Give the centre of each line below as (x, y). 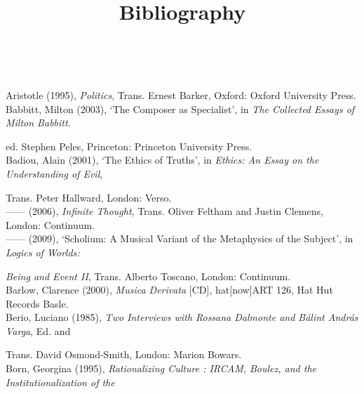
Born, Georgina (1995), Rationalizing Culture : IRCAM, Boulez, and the (161, 368)
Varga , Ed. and (38, 330)
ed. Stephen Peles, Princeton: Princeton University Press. (129, 146)
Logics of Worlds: (43, 252)
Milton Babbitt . (38, 123)
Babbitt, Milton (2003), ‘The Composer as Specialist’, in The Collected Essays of (180, 109)
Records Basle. (37, 303)
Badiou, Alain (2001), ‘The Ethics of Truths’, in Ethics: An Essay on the (162, 160)
